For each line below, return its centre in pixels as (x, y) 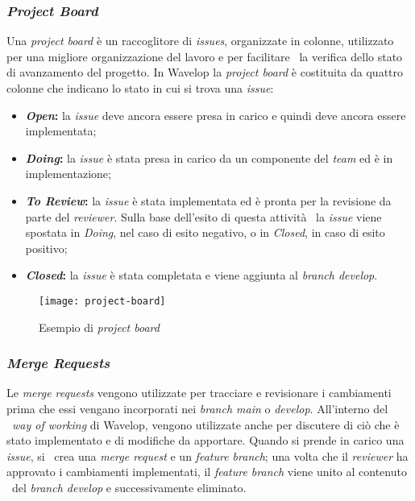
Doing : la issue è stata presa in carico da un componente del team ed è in (209, 157)
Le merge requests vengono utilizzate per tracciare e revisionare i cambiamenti (199, 393)
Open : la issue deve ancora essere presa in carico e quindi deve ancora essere (216, 115)
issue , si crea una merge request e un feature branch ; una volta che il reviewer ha (207, 455)
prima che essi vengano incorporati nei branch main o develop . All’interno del (197, 408)
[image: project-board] (102, 301)
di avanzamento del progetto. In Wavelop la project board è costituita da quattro (205, 72)
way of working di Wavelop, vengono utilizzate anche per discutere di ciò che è (206, 424)
